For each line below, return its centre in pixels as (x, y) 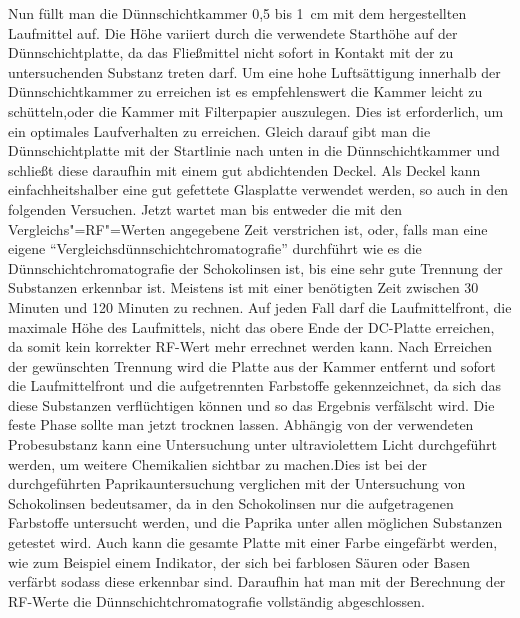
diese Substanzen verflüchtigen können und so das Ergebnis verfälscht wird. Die (251, 404)
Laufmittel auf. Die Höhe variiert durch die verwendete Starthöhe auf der (233, 32)
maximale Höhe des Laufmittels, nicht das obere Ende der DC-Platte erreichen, (251, 326)
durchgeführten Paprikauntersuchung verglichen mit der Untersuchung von (237, 483)
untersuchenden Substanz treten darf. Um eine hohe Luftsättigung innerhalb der (254, 71)
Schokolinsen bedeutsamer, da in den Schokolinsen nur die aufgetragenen (231, 502)
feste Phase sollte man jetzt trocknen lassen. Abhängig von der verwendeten (241, 424)
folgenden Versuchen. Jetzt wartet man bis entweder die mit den (205, 208)
